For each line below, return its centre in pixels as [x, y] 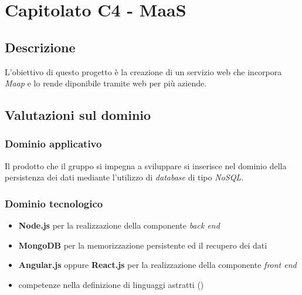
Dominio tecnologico [54, 203]
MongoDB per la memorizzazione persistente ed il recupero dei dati [143, 245]
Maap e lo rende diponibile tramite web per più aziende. [106, 83]
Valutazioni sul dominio [78, 115]
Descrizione [40, 47]
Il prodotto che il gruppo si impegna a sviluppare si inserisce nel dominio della [146, 165]
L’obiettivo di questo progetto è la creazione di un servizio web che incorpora [143, 71]
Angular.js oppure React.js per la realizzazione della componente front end [157, 265]
